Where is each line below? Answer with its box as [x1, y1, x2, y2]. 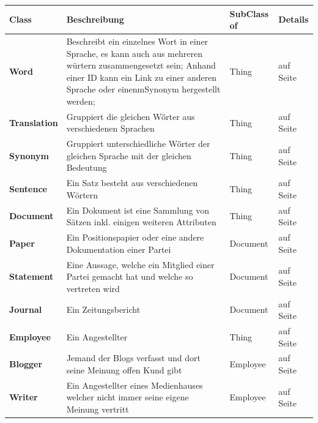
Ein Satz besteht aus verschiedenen [66, 176, 198, 189]
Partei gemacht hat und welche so [66, 270, 193, 283]
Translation [9, 116, 58, 129]
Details [278, 13, 309, 26]
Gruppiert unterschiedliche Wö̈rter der [66, 137, 210, 150]
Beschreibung [66, 13, 124, 26]
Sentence [9, 182, 47, 195]
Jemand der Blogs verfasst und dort [66, 351, 201, 364]
